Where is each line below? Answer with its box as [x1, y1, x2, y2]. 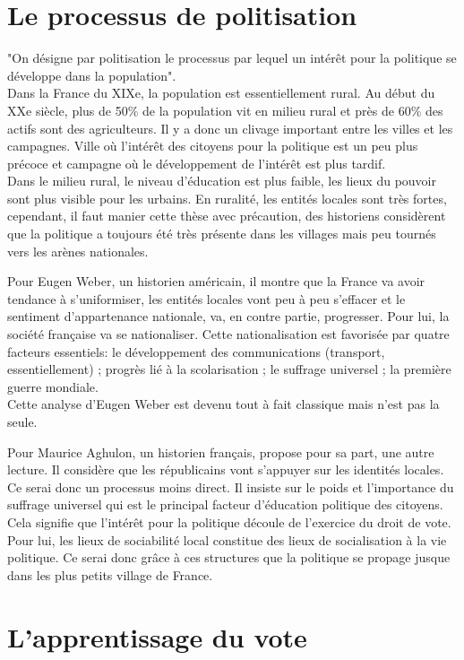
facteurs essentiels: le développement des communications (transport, [7, 342, 385, 360]
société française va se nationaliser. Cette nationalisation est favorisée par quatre [7, 325, 450, 343]
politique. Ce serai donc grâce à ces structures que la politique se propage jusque [7, 548, 451, 567]
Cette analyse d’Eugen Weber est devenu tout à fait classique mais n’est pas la [7, 395, 440, 413]
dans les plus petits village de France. [7, 565, 213, 584]
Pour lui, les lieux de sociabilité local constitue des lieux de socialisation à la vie [7, 530, 447, 549]
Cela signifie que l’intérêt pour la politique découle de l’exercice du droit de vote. [7, 512, 451, 531]
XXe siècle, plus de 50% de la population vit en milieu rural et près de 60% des [7, 100, 443, 119]
